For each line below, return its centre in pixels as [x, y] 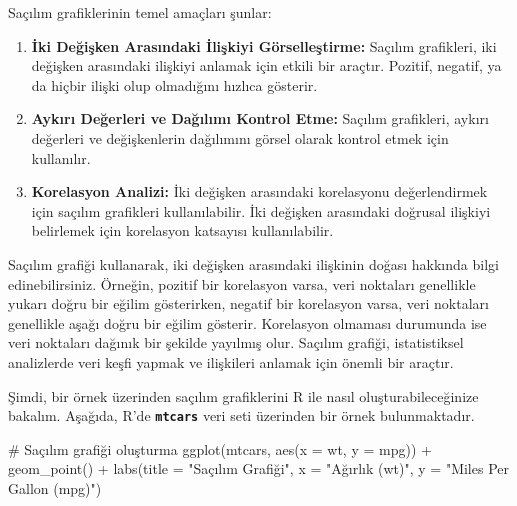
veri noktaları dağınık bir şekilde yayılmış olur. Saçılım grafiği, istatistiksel [236, 342]
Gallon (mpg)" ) [55, 487]
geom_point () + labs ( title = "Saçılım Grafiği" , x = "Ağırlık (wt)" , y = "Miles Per [259, 468]
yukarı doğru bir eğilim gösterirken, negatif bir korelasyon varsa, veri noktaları [248, 303]
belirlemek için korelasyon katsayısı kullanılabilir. [182, 230]
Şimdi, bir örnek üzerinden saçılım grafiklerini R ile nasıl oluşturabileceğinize [243, 395]
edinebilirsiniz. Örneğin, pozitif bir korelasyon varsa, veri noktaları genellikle [242, 283]
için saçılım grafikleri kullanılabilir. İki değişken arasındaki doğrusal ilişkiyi [261, 210]
